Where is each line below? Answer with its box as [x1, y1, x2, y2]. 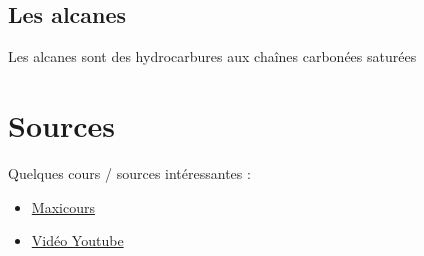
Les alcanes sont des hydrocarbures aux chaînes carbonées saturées [8, 46, 417, 67]
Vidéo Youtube [31, 230, 124, 251]
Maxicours [31, 196, 95, 217]
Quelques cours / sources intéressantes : [8, 162, 251, 183]
